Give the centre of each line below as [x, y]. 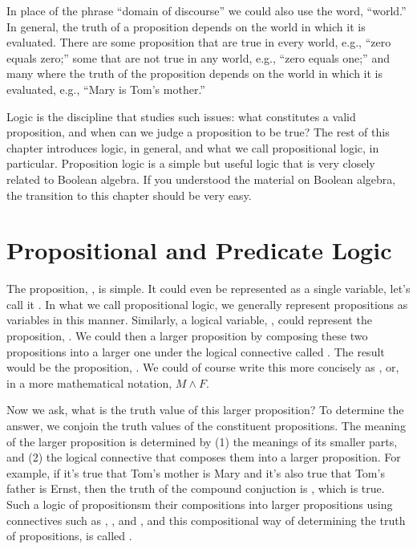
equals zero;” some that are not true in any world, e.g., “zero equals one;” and [198, 57]
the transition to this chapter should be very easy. [129, 195]
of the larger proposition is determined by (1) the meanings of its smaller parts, [202, 441]
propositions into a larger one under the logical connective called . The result [196, 351]
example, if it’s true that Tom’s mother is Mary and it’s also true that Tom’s [196, 472]
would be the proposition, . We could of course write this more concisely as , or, [203, 367]
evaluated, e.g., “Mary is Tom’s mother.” [106, 89]
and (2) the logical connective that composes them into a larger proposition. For [204, 457]
